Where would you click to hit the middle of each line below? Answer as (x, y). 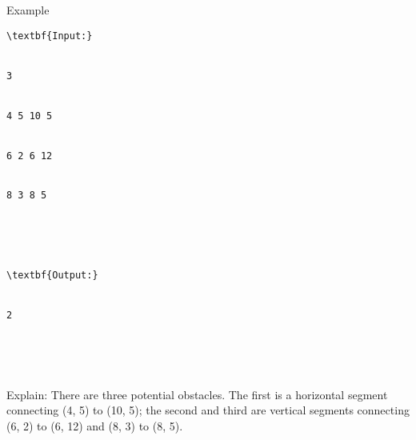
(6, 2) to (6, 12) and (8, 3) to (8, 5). (95, 425)
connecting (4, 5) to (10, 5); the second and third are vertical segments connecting (208, 410)
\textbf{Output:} (52, 276)
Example (28, 10)
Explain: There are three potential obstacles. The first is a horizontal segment (197, 394)
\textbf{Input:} (50, 36)
